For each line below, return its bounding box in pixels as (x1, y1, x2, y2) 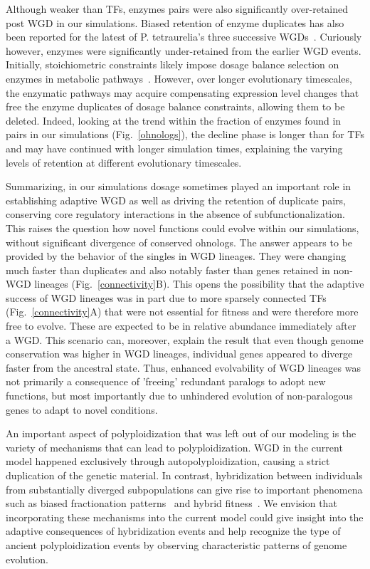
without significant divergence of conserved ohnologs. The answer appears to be (6, 234, 353, 249)
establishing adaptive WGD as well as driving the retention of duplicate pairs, (6, 192, 346, 207)
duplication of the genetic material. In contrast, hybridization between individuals (6, 468, 363, 482)
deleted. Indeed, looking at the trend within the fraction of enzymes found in (6, 113, 342, 127)
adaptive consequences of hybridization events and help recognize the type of (6, 523, 341, 538)
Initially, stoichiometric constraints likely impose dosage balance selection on (6, 57, 339, 72)
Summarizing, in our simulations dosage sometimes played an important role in (6, 179, 351, 194)
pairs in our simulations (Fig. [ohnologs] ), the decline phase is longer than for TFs (6, 127, 364, 142)
